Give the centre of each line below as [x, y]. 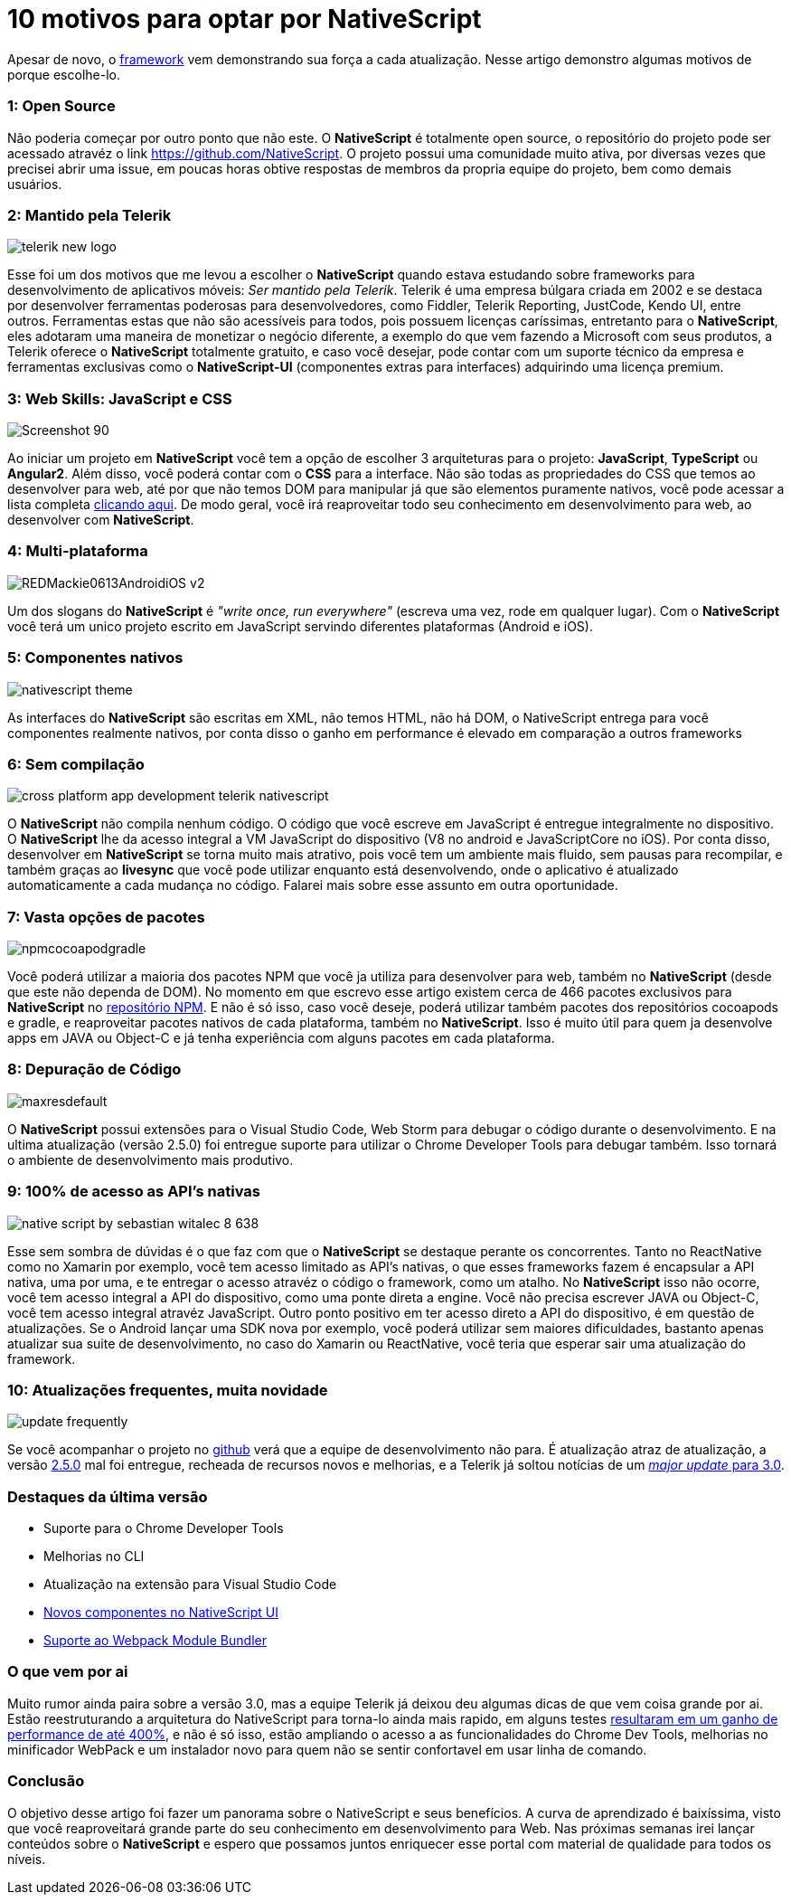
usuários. [35, 184]
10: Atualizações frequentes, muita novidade [168, 1390]
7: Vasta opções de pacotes [106, 917]
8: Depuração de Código [94, 1069]
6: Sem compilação [76, 764]
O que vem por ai [68, 1672]
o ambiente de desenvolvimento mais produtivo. [151, 1159]
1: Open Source [61, 106]
